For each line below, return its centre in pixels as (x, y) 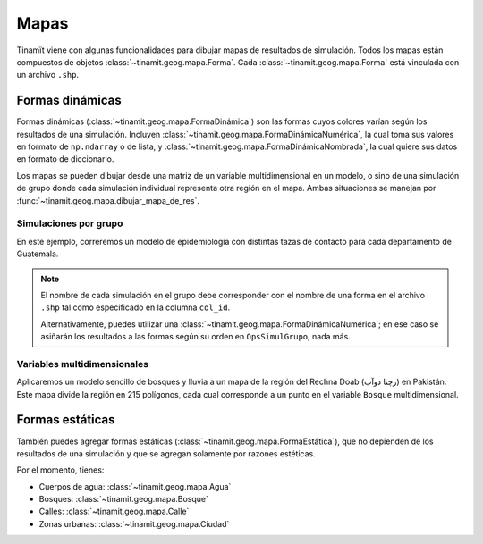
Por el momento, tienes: (60, 470)
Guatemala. (38, 254)
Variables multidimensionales (83, 364)
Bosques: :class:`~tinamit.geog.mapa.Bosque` (124, 499)
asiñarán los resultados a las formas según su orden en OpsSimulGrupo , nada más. (195, 337)
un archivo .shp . (48, 75)
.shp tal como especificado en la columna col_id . (136, 307)
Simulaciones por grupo (70, 223)
